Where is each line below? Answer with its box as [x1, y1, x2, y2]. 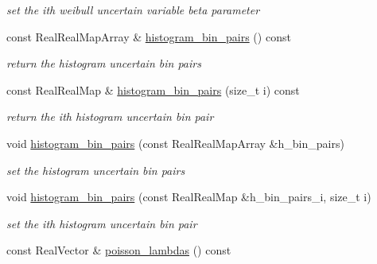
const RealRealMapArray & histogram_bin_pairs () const [6, 28, 291, 45]
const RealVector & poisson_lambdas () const [6, 242, 231, 258]
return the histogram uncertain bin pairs [6, 55, 201, 72]
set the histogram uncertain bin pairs [6, 161, 185, 178]
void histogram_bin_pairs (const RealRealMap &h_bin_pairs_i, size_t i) [6, 188, 371, 205]
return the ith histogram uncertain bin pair [6, 108, 214, 125]
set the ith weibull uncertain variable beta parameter [6, 2, 260, 17]
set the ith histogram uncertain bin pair [6, 215, 197, 231]
